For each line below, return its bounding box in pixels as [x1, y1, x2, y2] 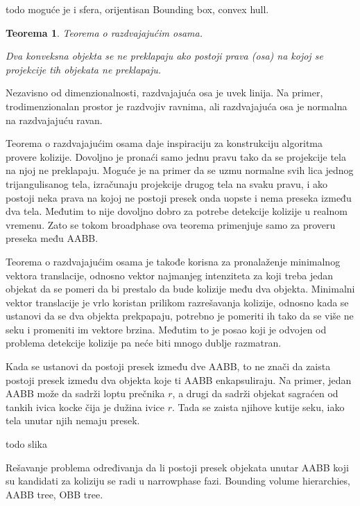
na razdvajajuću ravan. [6, 112, 103, 127]
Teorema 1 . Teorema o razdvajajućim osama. [6, 25, 203, 40]
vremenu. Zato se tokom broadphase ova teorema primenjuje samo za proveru [6, 217, 336, 232]
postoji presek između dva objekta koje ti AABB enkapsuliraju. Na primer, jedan [6, 372, 352, 387]
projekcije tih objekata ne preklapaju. [6, 62, 162, 76]
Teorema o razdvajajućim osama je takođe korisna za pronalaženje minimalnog [6, 254, 341, 268]
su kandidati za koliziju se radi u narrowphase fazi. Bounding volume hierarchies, [6, 473, 350, 488]
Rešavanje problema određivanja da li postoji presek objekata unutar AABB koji [6, 460, 349, 474]
